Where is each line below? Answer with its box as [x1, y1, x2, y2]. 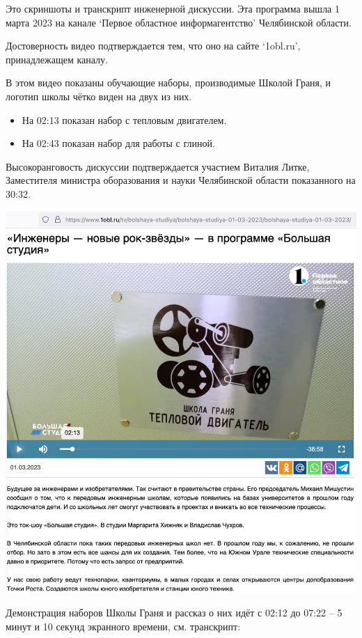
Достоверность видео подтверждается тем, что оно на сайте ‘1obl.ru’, [6, 38, 301, 53]
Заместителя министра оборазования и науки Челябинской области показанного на [6, 173, 356, 187]
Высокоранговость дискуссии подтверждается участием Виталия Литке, [6, 159, 310, 173]
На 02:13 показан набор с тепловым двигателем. [22, 112, 227, 127]
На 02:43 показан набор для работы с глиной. [22, 136, 215, 150]
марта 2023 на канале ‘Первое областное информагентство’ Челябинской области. [6, 15, 352, 29]
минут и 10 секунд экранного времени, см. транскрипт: [6, 618, 241, 633]
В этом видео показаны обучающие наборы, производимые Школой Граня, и [6, 75, 331, 90]
